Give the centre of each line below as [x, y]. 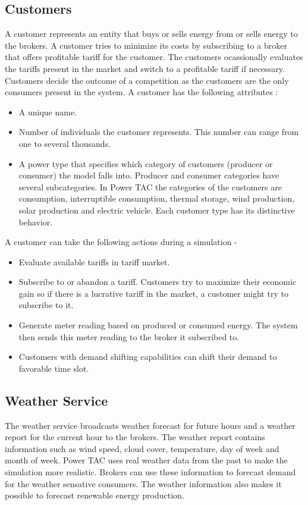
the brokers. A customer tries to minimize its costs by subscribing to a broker [146, 45]
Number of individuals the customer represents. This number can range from [159, 132]
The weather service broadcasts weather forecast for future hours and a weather [150, 425]
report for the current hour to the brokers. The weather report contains [135, 437]
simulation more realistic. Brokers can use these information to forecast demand [150, 472]
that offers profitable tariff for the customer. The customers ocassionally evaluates [154, 57]
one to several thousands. [65, 143]
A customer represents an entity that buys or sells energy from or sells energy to [151, 34]
